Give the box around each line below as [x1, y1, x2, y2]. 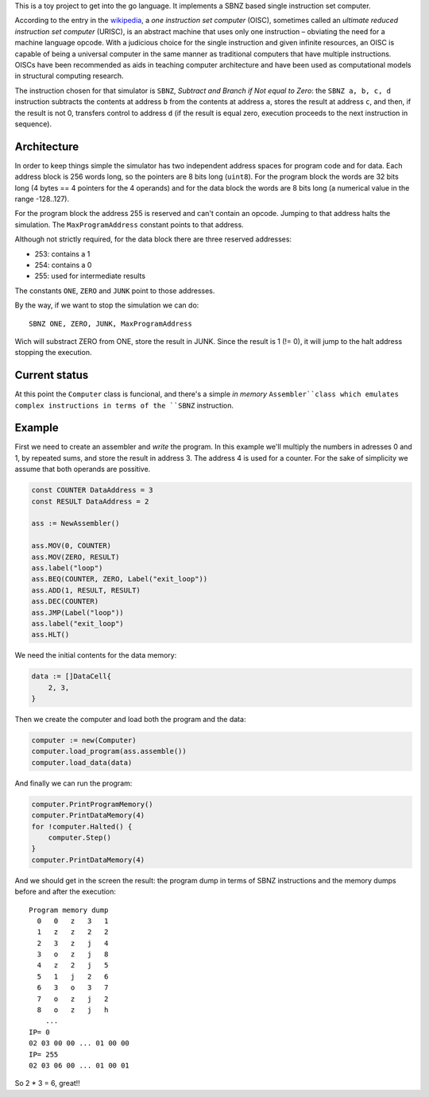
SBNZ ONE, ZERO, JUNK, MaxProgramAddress [29, 319, 192, 328]
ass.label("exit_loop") [31, 619, 125, 628]
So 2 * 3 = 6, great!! [14, 1079, 81, 1088]
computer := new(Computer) [31, 736, 137, 745]
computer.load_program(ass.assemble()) [31, 747, 187, 756]
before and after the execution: [14, 886, 117, 897]
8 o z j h [37, 1006, 109, 1014]
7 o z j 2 [37, 994, 109, 1003]
